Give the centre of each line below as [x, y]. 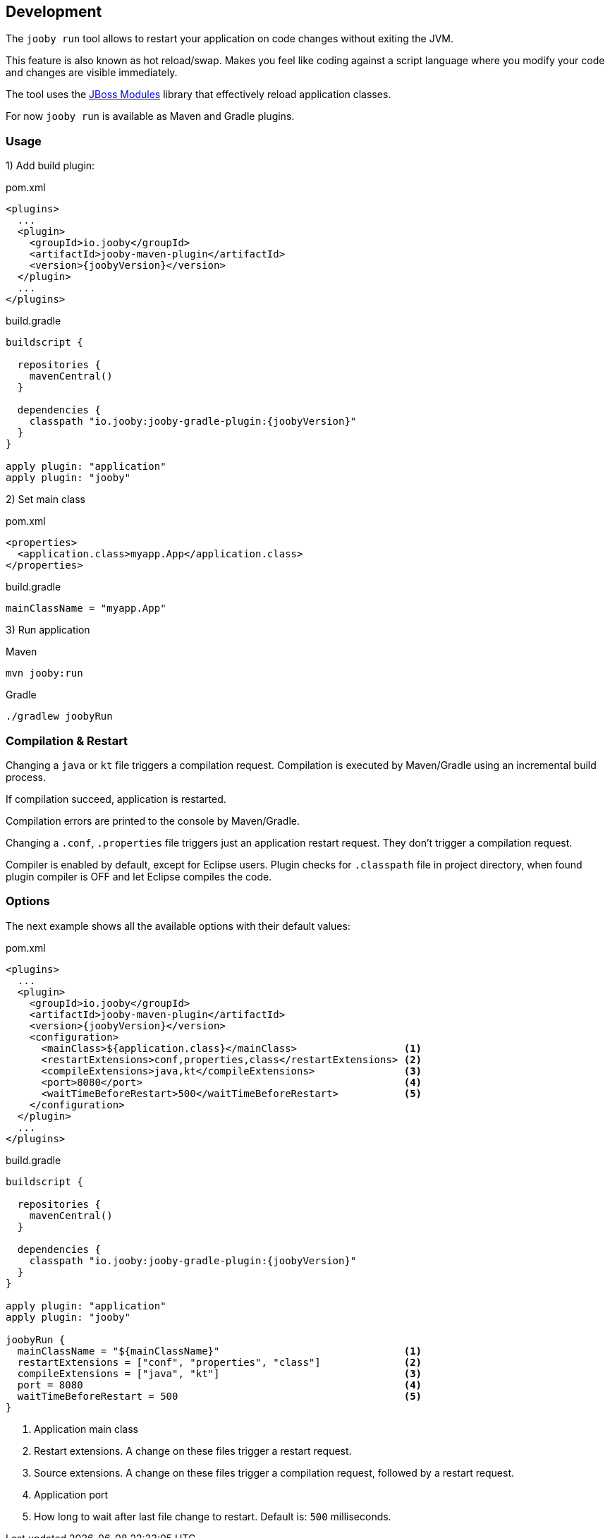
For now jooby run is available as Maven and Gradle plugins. [150, 116]
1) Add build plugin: [50, 166]
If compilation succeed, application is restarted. [116, 799]
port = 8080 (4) [220, 1385]
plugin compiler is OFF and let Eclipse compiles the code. [139, 876]
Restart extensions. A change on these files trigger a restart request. [193, 1451]
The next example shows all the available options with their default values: [178, 926]
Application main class [86, 1429]
